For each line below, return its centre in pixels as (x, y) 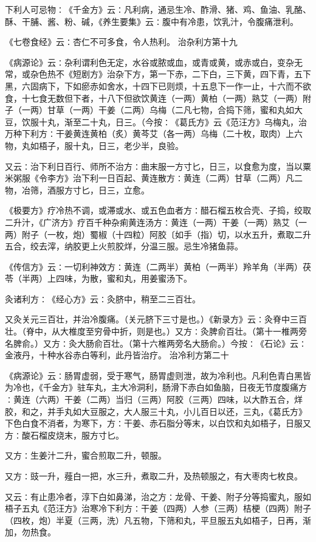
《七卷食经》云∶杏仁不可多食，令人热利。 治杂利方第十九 (121, 42)
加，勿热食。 (30, 532)
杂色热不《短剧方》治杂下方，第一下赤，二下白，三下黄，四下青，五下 (170, 74)
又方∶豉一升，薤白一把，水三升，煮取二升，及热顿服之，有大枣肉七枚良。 (154, 476)
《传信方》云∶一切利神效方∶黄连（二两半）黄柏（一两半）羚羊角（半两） (154, 266)
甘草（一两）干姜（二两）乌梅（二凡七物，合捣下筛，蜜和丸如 (170, 110)
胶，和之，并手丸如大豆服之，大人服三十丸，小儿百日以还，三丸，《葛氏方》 (156, 411)
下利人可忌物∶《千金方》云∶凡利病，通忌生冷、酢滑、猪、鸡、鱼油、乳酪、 (158, 9)
